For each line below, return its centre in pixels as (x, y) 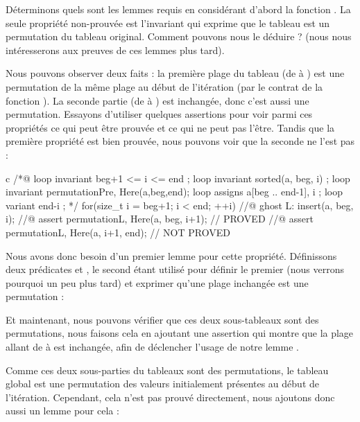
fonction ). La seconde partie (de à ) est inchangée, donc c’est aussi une (157, 100)
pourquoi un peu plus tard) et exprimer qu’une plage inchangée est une (157, 282)
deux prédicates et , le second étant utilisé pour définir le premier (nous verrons (175, 269)
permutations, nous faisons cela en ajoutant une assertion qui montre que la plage (180, 333)
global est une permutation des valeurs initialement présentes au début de (162, 384)
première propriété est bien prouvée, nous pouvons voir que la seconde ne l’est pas (180, 141)
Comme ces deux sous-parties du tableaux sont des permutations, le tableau (167, 370)
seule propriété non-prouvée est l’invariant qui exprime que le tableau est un (168, 23)
